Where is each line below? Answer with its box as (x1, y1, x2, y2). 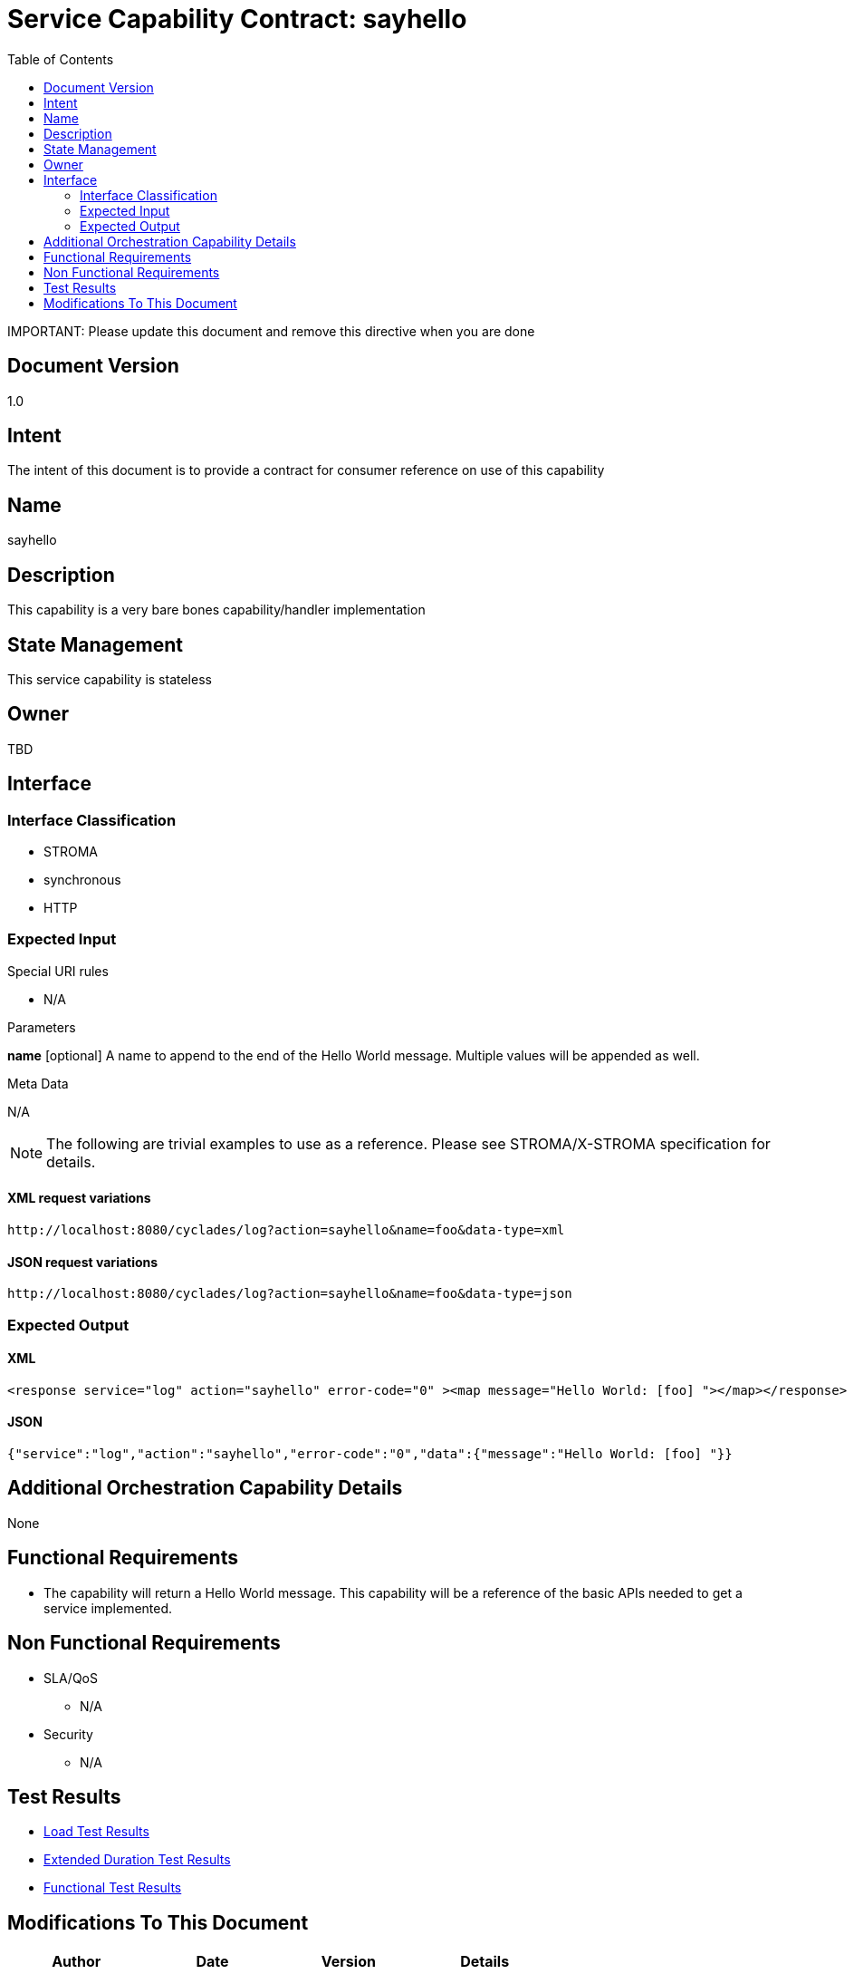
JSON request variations (7, 1253, 158, 1270)
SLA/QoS (43, 1669, 98, 1686)
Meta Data (7, 1075, 69, 1091)
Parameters (7, 1019, 76, 1035)
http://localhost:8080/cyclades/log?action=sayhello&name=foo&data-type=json (7, 1286, 572, 1301)
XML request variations (7, 1190, 151, 1206)
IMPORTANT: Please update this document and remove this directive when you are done (7, 323, 535, 339)
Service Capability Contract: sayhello (7, 4, 467, 34)
